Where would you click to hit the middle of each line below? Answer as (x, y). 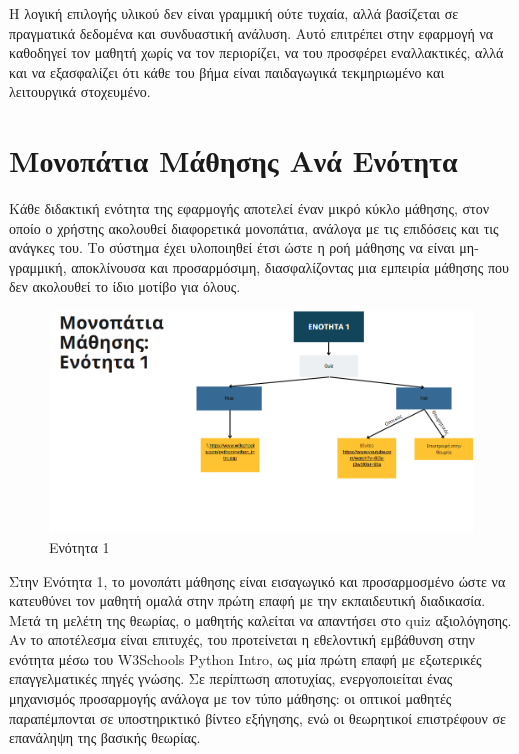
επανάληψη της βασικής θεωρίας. (105, 737)
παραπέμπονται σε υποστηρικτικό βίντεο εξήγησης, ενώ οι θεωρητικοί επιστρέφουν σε (257, 717)
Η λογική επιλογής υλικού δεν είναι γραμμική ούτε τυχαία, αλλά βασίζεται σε (234, 13)
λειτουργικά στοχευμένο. (80, 91)
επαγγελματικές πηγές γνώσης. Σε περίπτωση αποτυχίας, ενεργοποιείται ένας (231, 678)
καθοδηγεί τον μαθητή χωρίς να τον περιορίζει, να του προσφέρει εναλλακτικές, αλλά (256, 52)
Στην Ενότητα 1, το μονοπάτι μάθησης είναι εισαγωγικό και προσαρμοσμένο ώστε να (257, 580)
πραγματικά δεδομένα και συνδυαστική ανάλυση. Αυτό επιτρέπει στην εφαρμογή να (251, 32)
